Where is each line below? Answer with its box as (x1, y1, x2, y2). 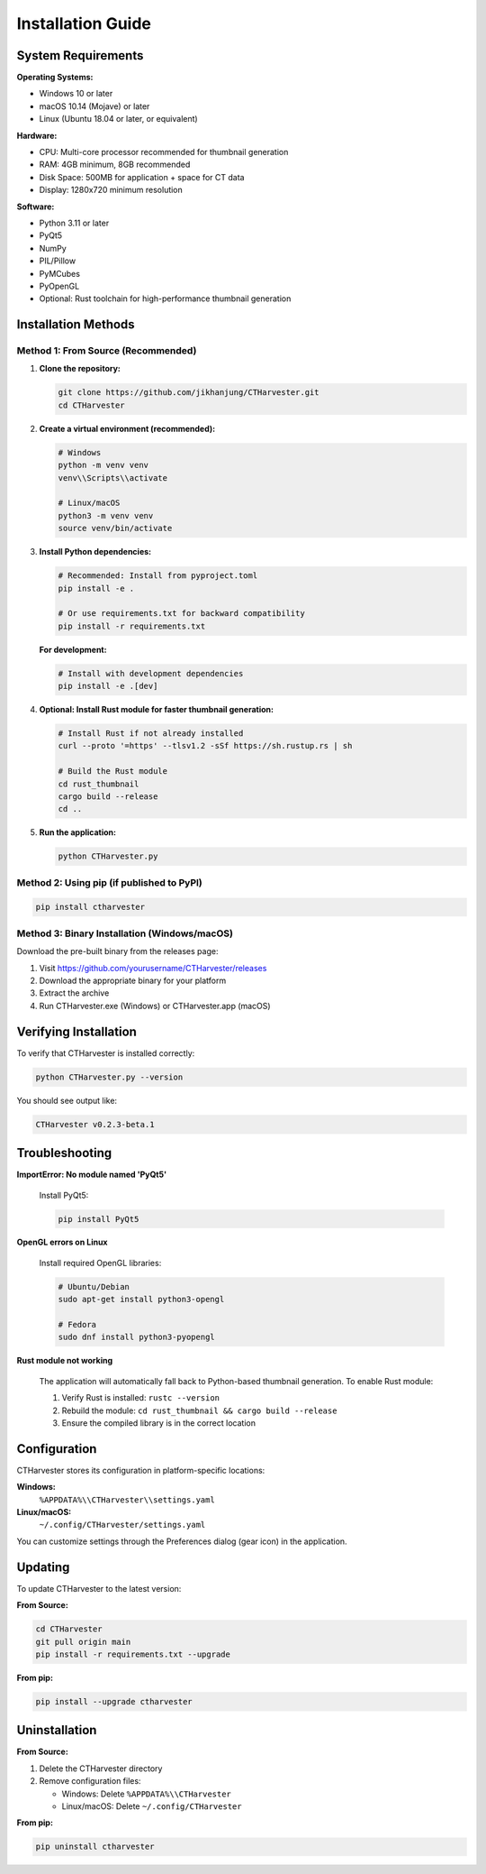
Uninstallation (16, 1722, 97, 1738)
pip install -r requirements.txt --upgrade (35, 1649, 231, 1659)
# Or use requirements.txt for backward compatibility (58, 609, 305, 619)
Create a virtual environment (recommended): (39, 423, 216, 434)
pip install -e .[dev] (58, 681, 158, 692)
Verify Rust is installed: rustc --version (61, 1392, 220, 1403)
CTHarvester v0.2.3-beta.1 (35, 1119, 155, 1129)
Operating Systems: (16, 72, 94, 83)
